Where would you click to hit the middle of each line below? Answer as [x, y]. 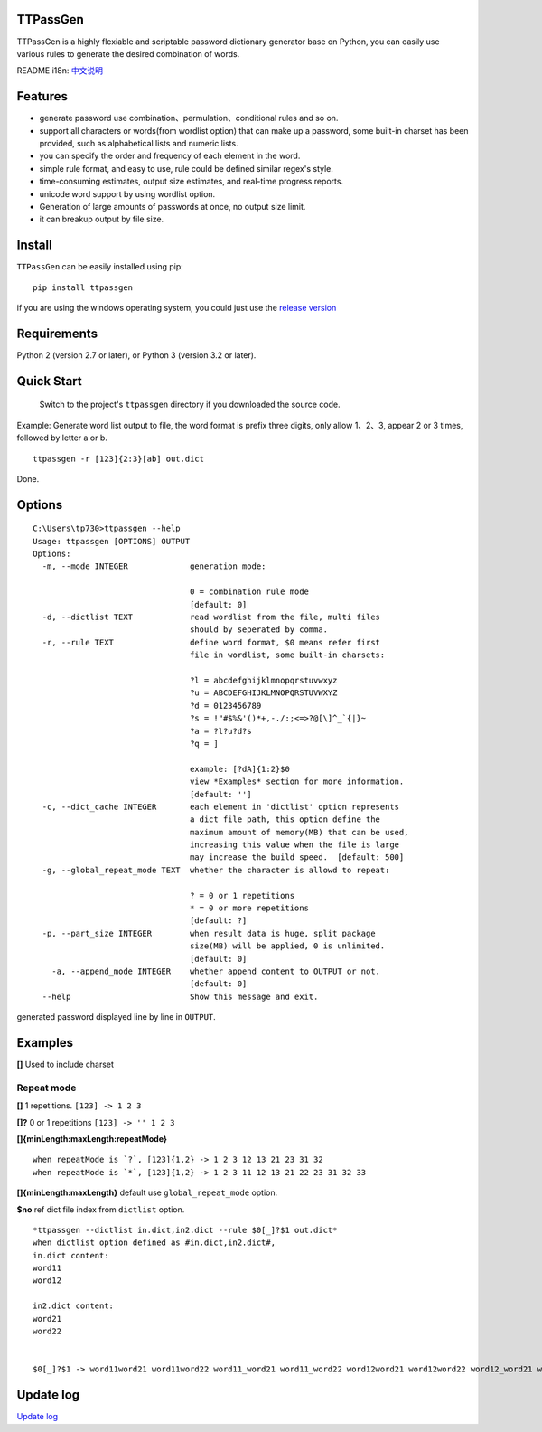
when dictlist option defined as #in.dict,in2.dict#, [154, 1243]
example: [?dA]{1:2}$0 [240, 769]
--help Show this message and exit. [180, 996]
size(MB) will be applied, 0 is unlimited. [288, 946]
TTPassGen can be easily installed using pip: [100, 267]
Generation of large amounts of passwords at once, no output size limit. [173, 206]
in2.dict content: [74, 1306]
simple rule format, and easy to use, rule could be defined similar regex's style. [187, 168]
